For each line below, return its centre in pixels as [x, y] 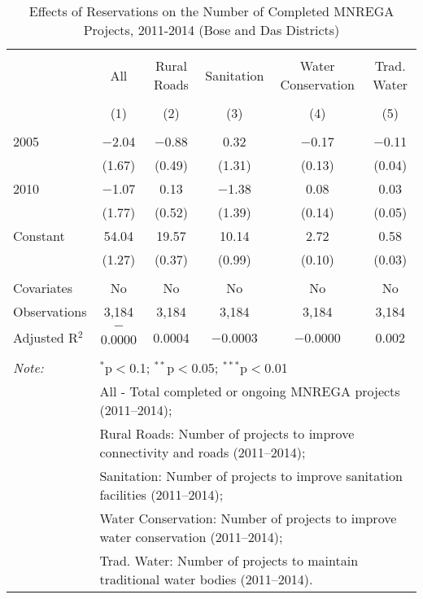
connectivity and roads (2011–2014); [203, 452]
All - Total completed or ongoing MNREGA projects [250, 391]
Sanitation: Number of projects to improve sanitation [251, 476]
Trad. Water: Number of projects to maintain [229, 560]
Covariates [43, 288]
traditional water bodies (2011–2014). [206, 579]
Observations [50, 311]
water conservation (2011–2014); [191, 537]
